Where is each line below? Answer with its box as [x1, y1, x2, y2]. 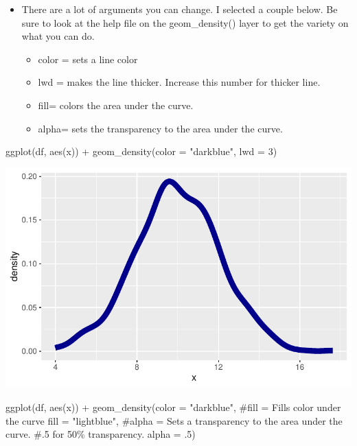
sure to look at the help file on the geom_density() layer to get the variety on [21, 15, 349, 30]
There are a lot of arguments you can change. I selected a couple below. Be [21, 2, 338, 16]
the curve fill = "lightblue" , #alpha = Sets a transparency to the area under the [5, 413, 343, 427]
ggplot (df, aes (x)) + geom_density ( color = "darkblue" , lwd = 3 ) [5, 144, 277, 159]
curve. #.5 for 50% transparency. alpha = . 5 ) [5, 427, 196, 441]
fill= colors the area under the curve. [38, 97, 194, 112]
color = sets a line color [38, 51, 138, 66]
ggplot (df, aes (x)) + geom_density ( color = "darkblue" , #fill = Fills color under [5, 400, 341, 414]
